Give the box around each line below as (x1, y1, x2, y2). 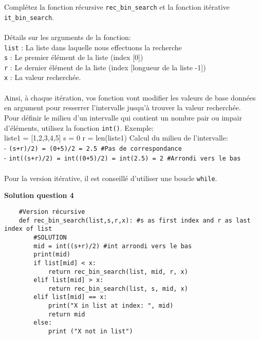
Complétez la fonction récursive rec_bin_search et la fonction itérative (4, 2, 230, 12)
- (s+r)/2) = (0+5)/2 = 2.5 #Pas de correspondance (4, 142, 182, 153)
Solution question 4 (4, 190, 74, 201)
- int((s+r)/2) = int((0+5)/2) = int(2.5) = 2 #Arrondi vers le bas (4, 152, 241, 163)
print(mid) (33, 251, 70, 258)
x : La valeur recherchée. (4, 72, 81, 83)
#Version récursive (18, 208, 85, 215)
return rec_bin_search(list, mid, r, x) (48, 268, 188, 275)
